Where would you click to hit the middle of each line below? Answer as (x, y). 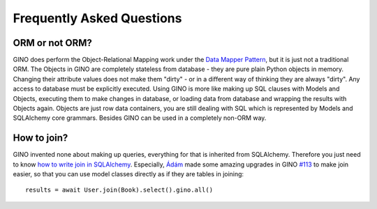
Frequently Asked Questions (97, 18)
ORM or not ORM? (52, 43)
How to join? (40, 138)
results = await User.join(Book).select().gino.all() (119, 190)
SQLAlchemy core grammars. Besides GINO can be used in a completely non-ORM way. (140, 118)
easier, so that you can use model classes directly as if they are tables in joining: (128, 174)
